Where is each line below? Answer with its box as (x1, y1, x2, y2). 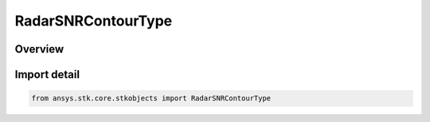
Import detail (14, 68, 80, 81)
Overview (14, 42, 64, 56)
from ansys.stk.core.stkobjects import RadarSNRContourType (31, 94, 272, 103)
